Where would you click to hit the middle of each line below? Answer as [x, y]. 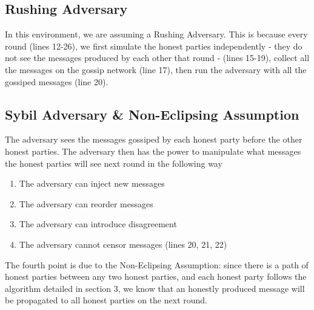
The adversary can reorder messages [86, 203]
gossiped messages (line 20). [57, 81]
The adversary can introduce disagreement [98, 224]
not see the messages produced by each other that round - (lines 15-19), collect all [157, 58]
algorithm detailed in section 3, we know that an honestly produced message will [155, 288]
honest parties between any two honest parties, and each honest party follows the [156, 276]
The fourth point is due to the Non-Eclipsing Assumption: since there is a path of [157, 264]
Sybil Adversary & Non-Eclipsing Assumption [152, 114]
